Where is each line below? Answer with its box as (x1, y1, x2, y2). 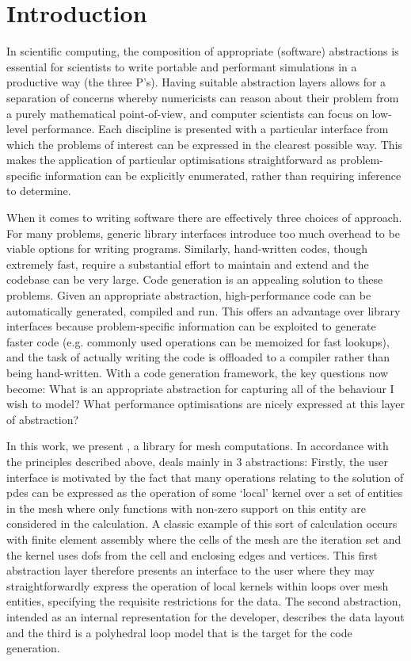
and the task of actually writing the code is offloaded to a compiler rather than (6, 349, 390, 365)
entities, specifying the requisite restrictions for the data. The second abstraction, (6, 593, 401, 609)
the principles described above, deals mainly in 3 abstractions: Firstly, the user (6, 453, 389, 469)
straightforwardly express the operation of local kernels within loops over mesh (6, 577, 389, 594)
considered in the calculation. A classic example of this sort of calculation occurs (6, 515, 398, 532)
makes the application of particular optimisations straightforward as (6, 151, 337, 168)
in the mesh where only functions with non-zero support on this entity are (6, 499, 366, 516)
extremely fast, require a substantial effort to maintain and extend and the (6, 255, 369, 272)
